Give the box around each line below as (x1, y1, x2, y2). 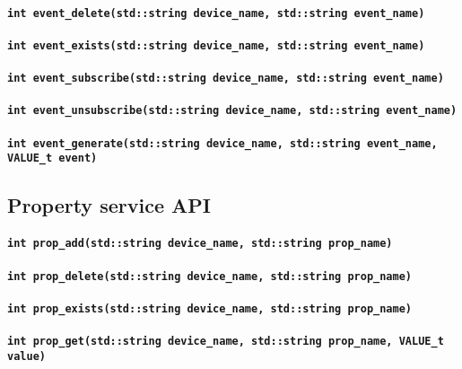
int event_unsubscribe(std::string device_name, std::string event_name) (7, 104, 458, 118)
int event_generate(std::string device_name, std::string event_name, (7, 136, 438, 150)
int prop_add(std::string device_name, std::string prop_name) (7, 237, 393, 250)
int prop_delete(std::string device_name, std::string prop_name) (7, 269, 413, 283)
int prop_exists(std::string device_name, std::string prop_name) (7, 302, 413, 315)
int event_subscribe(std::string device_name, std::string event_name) (7, 72, 444, 85)
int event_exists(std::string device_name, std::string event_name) (7, 39, 425, 52)
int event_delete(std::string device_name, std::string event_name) (7, 6, 425, 20)
